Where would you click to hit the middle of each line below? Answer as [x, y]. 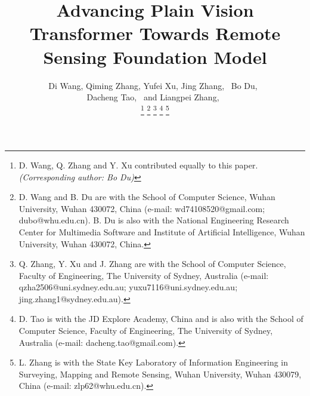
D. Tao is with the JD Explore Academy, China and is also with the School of [161, 319]
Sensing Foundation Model [155, 56]
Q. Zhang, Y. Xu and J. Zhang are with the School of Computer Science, [152, 264]
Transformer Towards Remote [155, 33]
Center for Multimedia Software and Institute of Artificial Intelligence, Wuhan [162, 231]
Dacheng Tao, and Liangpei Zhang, [153, 97]
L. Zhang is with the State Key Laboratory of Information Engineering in [154, 362]
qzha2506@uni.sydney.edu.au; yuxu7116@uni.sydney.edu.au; [128, 287]
